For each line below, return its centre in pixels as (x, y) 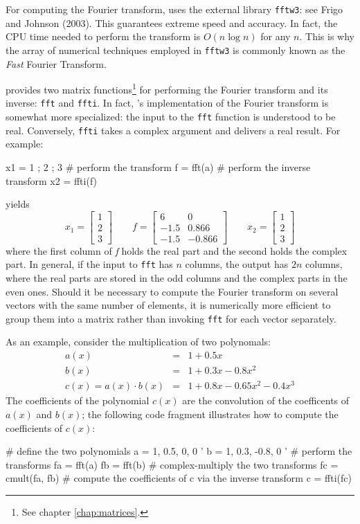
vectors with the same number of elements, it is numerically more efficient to (168, 305)
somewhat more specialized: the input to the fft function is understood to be (171, 116)
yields (18, 204)
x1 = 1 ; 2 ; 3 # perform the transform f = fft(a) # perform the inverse (158, 166)
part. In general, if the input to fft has (89, 264)
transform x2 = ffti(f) (52, 180)
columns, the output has (237, 264)
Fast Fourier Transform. (56, 63)
